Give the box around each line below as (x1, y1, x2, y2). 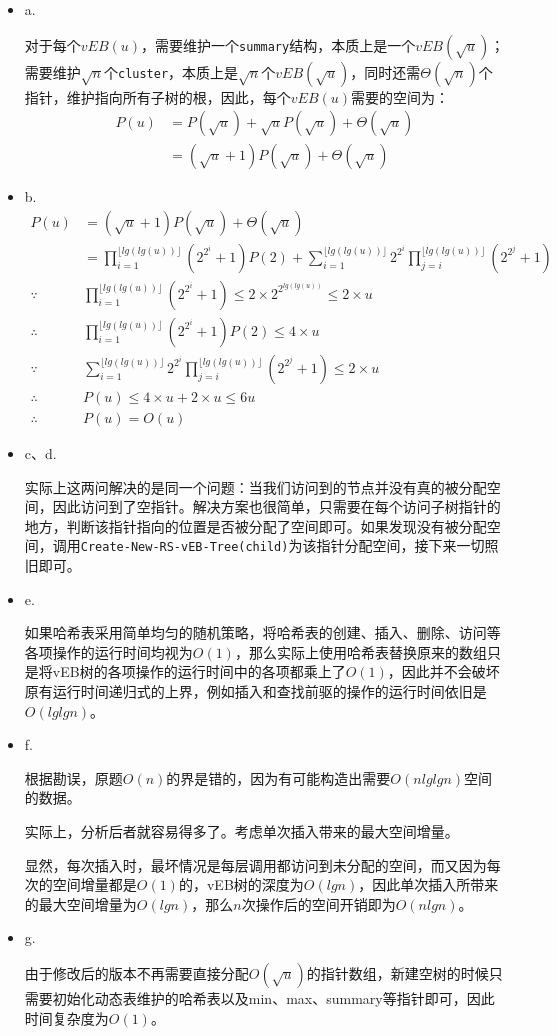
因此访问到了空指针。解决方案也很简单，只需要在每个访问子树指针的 (52, 496, 501, 517)
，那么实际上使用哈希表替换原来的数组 (234, 641, 487, 662)
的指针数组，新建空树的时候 (306, 963, 489, 983)
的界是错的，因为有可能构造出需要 (166, 767, 391, 788)
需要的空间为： (351, 86, 450, 107)
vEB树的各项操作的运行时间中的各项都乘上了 (52, 661, 346, 682)
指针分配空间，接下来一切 (316, 535, 485, 556)
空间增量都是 (52, 874, 137, 895)
